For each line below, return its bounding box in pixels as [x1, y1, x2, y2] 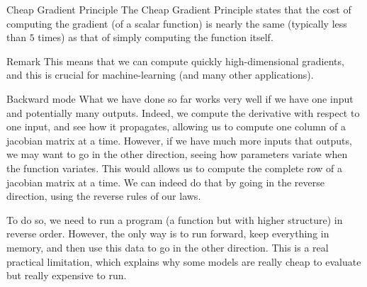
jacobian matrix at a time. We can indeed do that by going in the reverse [6, 174, 324, 189]
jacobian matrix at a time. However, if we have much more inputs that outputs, [6, 133, 352, 147]
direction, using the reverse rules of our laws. [6, 188, 201, 203]
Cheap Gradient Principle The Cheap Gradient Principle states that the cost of [6, 2, 351, 16]
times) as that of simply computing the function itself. [38, 30, 273, 45]
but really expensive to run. [6, 268, 127, 283]
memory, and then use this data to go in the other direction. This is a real [6, 240, 329, 254]
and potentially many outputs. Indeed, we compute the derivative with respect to [6, 105, 360, 120]
